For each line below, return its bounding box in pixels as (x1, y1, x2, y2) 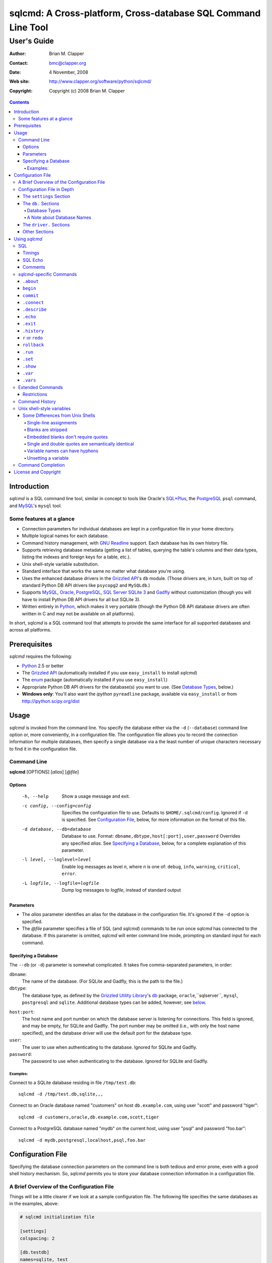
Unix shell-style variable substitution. (22, 561, 99, 567)
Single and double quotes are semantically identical (27, 441, 134, 447)
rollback (23, 342, 44, 348)
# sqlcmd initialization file (20, 1214, 95, 1220)
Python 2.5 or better (22, 662, 64, 669)
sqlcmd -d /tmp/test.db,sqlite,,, (18, 1091, 103, 1097)
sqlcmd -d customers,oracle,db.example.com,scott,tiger (18, 1114, 159, 1120)
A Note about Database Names (27, 215, 92, 221)
